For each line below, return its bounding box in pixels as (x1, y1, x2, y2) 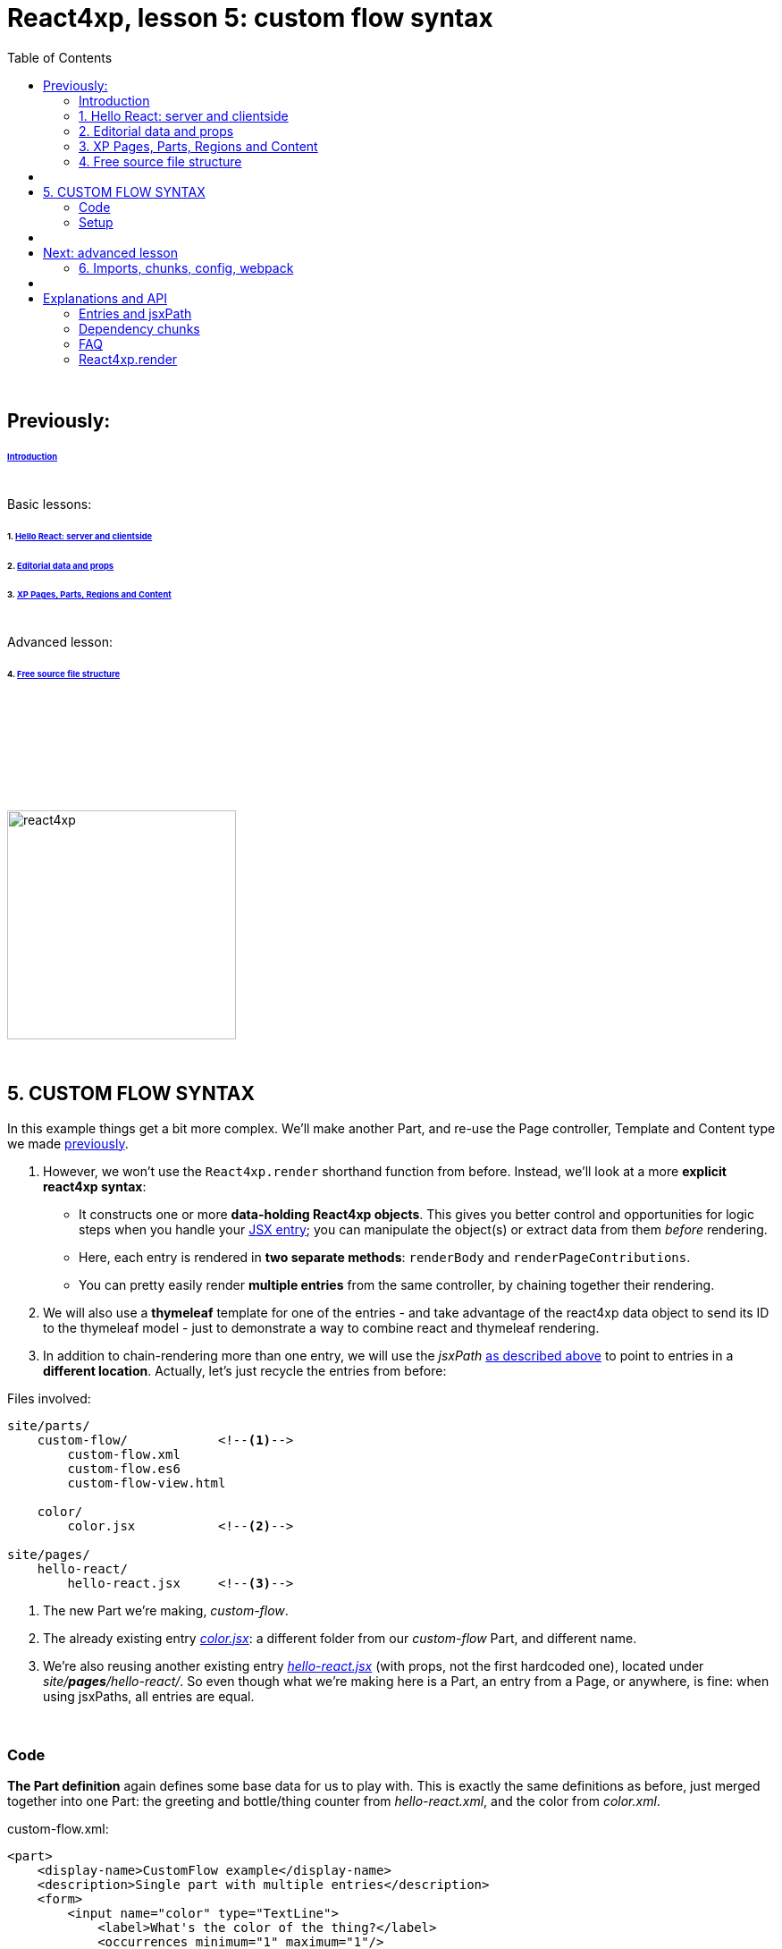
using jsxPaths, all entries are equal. (43, 1688, 255, 1704)
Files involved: (7, 1390, 91, 1406)
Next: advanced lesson (43, 244, 178, 260)
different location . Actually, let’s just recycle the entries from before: (43, 1362, 447, 1378)
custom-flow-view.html (67, 1475, 226, 1490)
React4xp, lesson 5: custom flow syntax (7, 3, 493, 33)
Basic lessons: (7, 496, 92, 512)
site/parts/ (7, 1418, 90, 1433)
